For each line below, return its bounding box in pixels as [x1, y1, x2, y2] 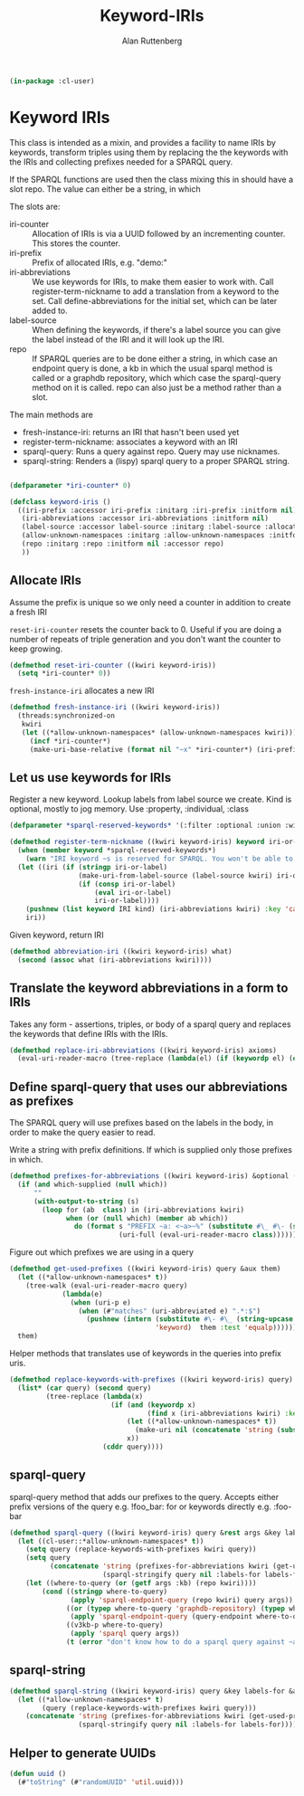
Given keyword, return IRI [9, 929, 104, 940]
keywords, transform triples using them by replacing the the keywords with [9, 147, 289, 157]
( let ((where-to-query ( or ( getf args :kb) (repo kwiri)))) [25, 1578, 257, 1588]
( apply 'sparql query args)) [70, 1630, 180, 1639]
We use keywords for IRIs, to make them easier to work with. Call [32, 276, 274, 287]
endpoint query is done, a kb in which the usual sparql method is [32, 363, 273, 374]
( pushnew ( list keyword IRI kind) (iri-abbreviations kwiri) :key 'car [25, 905, 301, 914]
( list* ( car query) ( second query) [17, 1383, 152, 1392]
